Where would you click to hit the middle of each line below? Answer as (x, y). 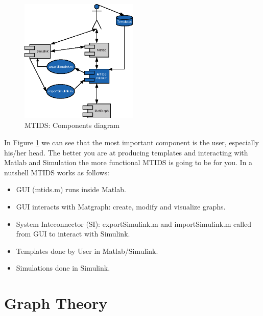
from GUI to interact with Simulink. (73, 234)
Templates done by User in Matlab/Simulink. (87, 251)
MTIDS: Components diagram (72, 125)
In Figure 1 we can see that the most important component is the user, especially (131, 142)
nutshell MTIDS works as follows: (57, 172)
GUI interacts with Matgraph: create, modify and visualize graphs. (121, 206)
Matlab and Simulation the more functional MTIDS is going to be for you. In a (128, 162)
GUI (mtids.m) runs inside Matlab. (71, 189)
